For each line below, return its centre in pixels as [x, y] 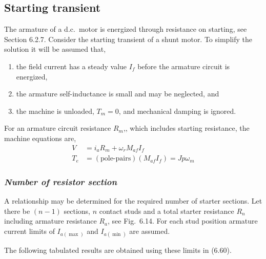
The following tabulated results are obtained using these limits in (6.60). [118, 250]
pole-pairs [116, 159]
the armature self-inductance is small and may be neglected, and [118, 94]
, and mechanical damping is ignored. [177, 111]
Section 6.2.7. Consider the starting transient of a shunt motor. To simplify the [128, 39]
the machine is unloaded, [55, 111]
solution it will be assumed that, [55, 49]
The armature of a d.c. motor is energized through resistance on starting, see [126, 29]
